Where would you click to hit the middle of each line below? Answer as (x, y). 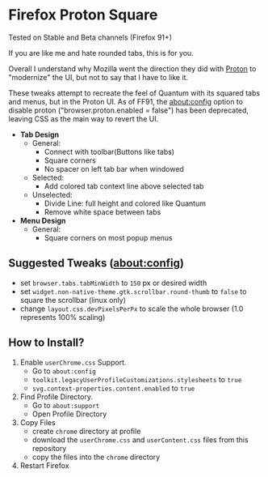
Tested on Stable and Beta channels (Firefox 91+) (90, 37)
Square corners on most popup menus (108, 237)
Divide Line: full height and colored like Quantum (125, 203)
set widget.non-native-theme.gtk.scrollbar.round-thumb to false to (133, 291)
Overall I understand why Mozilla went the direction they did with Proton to (132, 68)
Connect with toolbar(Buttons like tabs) (109, 151)
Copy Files (38, 422)
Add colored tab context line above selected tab (124, 186)
